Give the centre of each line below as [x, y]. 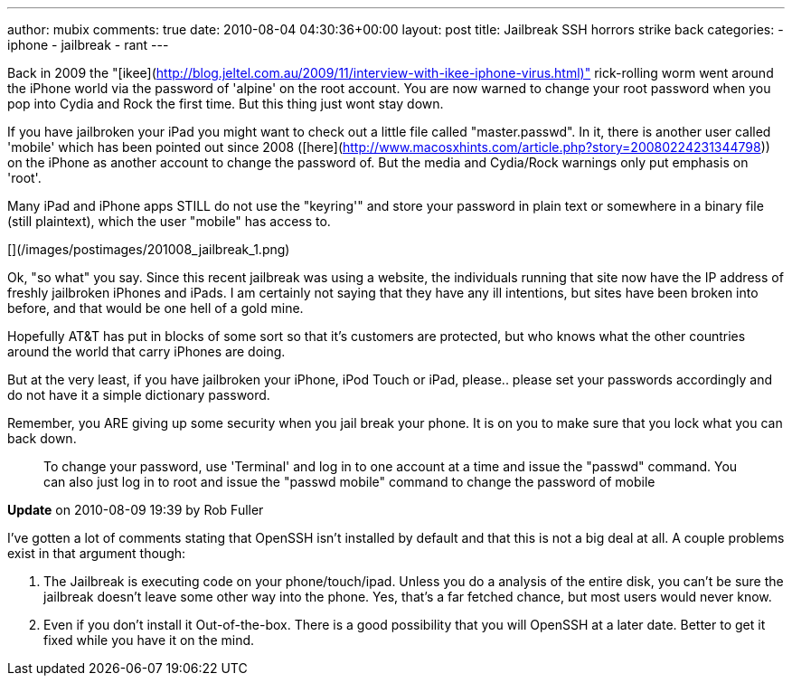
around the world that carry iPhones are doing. [146, 351]
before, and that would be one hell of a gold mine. [156, 308]
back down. [42, 438]
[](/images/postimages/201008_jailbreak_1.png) [149, 249]
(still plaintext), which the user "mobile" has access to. [169, 221]
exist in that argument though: [97, 553]
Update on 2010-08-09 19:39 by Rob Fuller [136, 510]
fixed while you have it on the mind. [149, 640]
